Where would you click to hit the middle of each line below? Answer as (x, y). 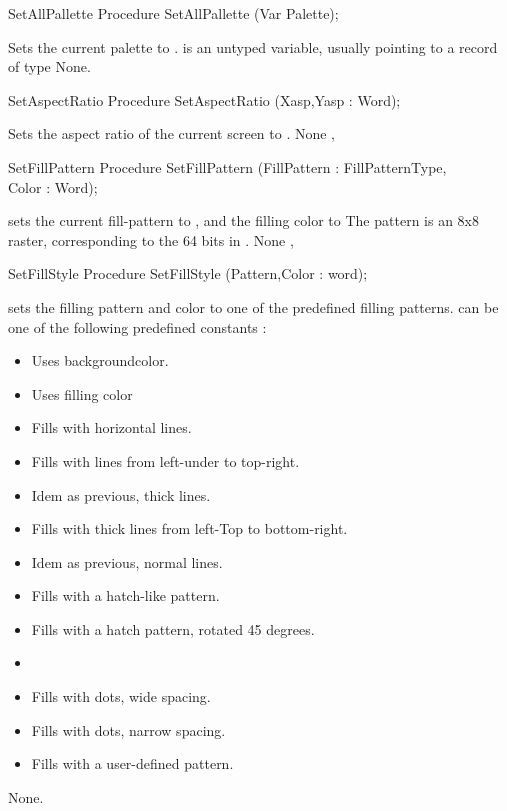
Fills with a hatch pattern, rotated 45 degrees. (173, 628)
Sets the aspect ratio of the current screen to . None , (172, 133)
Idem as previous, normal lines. (127, 561)
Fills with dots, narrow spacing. (128, 729)
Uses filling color (82, 393)
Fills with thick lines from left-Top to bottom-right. (189, 528)
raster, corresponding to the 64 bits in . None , (151, 239)
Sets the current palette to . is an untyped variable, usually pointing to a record (253, 46)
